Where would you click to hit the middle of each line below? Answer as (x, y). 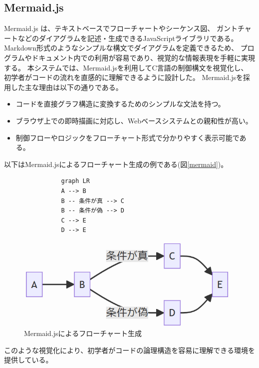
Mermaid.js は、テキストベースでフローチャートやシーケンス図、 (109, 28)
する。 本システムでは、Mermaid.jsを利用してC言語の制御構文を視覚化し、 (126, 67)
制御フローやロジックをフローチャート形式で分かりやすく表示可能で (128, 137)
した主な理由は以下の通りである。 (67, 87)
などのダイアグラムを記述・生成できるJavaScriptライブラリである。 (128, 38)
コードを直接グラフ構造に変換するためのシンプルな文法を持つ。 (120, 104)
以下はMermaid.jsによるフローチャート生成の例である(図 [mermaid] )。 (116, 164)
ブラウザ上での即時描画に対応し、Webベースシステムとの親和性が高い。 (134, 120)
